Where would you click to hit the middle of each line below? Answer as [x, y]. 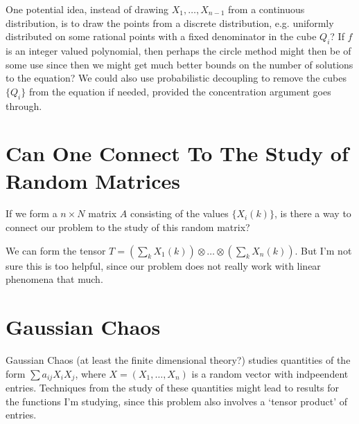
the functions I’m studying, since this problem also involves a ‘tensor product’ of [177, 401]
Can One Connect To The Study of [177, 153]
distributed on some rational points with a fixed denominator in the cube [161, 36]
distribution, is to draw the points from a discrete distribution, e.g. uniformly [170, 22]
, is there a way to [313, 213]
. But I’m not [323, 250]
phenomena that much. [54, 279]
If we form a [32, 213]
